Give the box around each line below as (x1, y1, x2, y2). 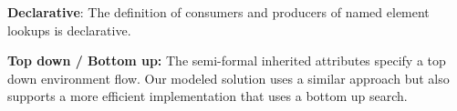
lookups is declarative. (7, 20, 131, 39)
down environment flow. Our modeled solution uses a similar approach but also (7, 68, 450, 87)
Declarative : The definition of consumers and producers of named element (7, 3, 430, 21)
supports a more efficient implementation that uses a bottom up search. (7, 86, 408, 106)
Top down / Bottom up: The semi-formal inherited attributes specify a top (7, 51, 446, 70)
